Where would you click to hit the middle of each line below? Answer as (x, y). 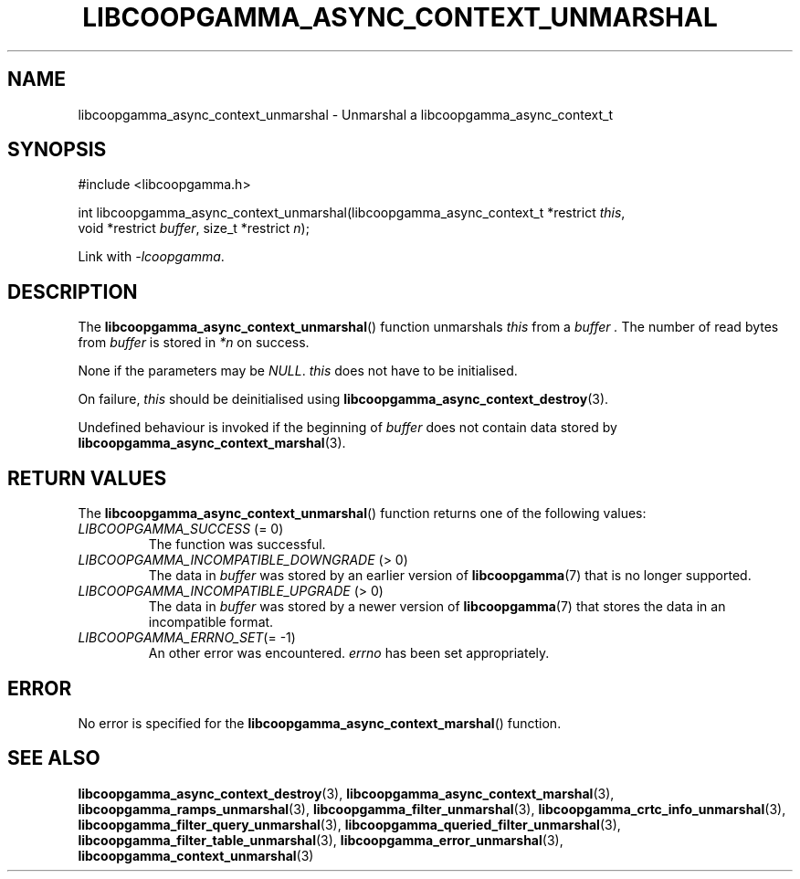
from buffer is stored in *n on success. (194, 343)
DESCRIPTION (73, 291)
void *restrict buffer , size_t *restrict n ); (194, 228)
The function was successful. (237, 545)
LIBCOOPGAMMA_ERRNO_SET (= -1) (187, 638)
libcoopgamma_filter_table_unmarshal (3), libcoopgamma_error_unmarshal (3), (321, 840)
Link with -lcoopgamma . (151, 257)
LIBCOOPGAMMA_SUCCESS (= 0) (181, 529)
